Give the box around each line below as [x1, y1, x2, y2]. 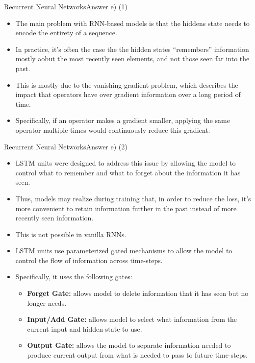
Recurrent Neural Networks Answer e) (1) [4, 1, 127, 11]
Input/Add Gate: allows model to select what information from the [27, 314, 237, 324]
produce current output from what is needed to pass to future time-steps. [27, 350, 248, 360]
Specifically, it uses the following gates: [15, 271, 132, 282]
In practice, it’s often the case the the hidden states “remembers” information [15, 44, 249, 54]
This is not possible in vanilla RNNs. [15, 229, 127, 239]
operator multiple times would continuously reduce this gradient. [15, 124, 210, 135]
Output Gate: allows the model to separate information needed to [27, 340, 231, 350]
